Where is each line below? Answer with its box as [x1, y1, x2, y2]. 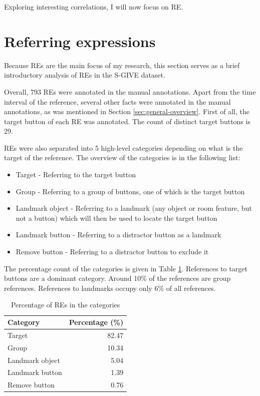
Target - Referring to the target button [16, 169, 136, 180]
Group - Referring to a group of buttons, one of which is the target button [16, 186, 245, 196]
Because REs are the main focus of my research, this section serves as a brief [4, 60, 240, 70]
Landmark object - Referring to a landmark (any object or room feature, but [16, 203, 252, 213]
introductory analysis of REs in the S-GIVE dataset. [4, 70, 165, 80]
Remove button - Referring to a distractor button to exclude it [16, 246, 209, 257]
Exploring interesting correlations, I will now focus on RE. [4, 2, 183, 12]
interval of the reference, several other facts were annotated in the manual [4, 96, 231, 107]
